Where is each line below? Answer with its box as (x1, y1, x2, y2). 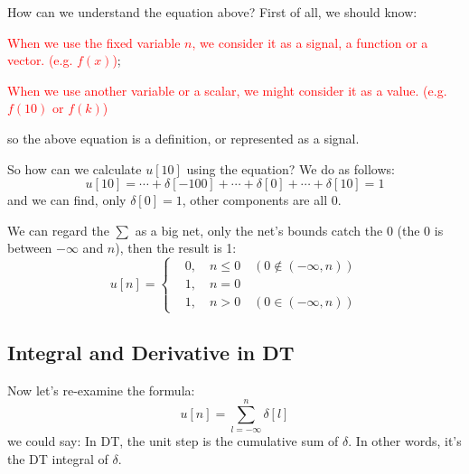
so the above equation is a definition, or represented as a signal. (7, 128, 360, 147)
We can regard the (7, 220, 109, 239)
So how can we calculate (7, 159, 142, 178)
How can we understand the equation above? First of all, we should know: (7, 3, 417, 21)
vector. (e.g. (7, 51, 73, 70)
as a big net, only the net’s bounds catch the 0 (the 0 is (135, 220, 444, 239)
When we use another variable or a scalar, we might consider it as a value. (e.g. (7, 80, 447, 99)
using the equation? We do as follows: (186, 159, 395, 178)
